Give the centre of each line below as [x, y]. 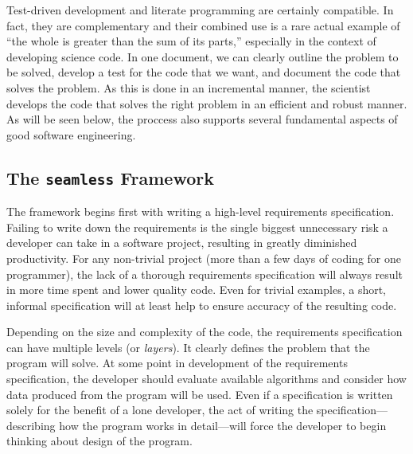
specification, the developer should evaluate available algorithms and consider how [206, 379]
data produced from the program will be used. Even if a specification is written [200, 394]
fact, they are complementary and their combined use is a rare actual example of [203, 25]
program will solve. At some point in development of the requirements [177, 363]
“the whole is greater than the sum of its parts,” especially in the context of [191, 41]
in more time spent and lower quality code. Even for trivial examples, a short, [197, 290]
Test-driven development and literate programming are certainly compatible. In [200, 10]
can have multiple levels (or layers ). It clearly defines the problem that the [188, 347]
